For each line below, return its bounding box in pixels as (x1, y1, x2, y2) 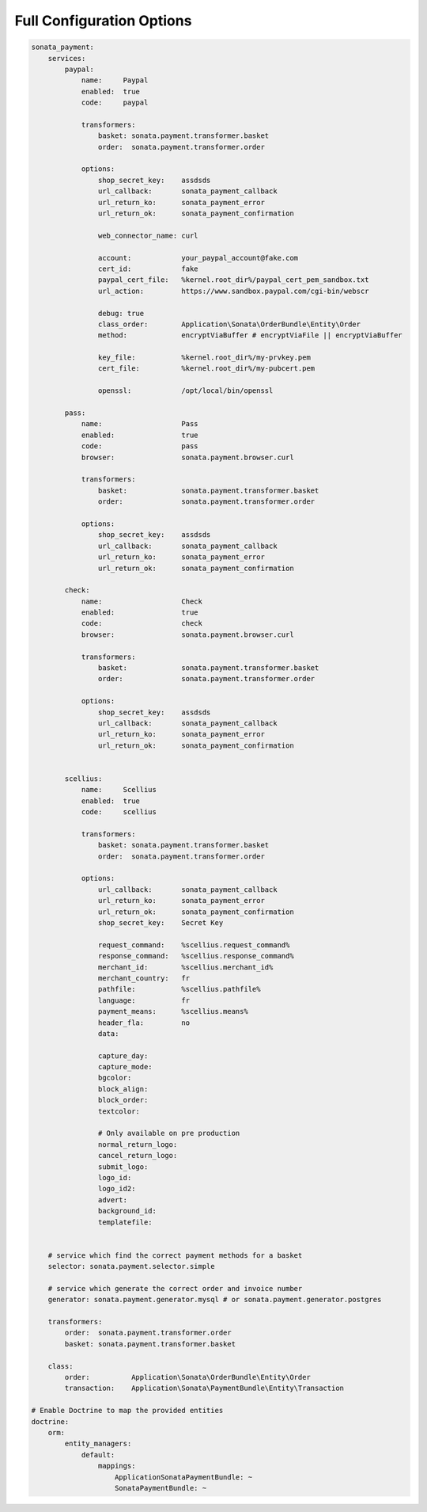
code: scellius (81, 808, 157, 817)
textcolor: (97, 1106, 140, 1116)
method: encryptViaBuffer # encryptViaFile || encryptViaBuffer (97, 331, 402, 340)
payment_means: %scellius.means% (97, 1007, 248, 1016)
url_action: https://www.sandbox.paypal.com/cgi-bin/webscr (97, 286, 369, 295)
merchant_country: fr (97, 973, 190, 982)
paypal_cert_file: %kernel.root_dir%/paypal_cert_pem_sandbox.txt (97, 276, 369, 284)
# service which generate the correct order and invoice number (47, 1284, 303, 1293)
